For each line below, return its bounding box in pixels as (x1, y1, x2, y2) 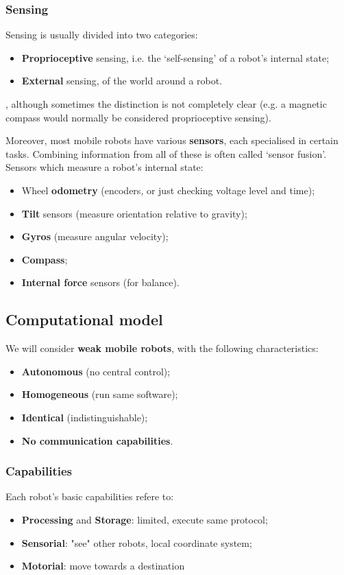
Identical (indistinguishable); (21, 410, 148, 424)
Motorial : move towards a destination (21, 559, 185, 573)
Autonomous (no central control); (21, 364, 171, 378)
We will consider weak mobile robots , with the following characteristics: (5, 341, 319, 355)
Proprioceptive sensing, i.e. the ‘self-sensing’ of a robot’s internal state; (21, 50, 330, 64)
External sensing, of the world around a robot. (21, 73, 223, 88)
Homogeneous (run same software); (21, 387, 178, 401)
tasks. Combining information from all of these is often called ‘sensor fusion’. (5, 146, 327, 161)
